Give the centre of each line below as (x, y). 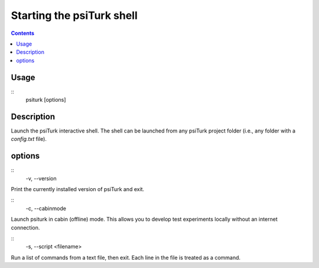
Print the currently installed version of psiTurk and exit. (78, 189)
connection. (25, 227)
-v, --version (41, 178)
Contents (23, 33)
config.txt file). (29, 139)
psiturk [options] (46, 100)
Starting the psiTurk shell (74, 15)
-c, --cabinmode (46, 208)
